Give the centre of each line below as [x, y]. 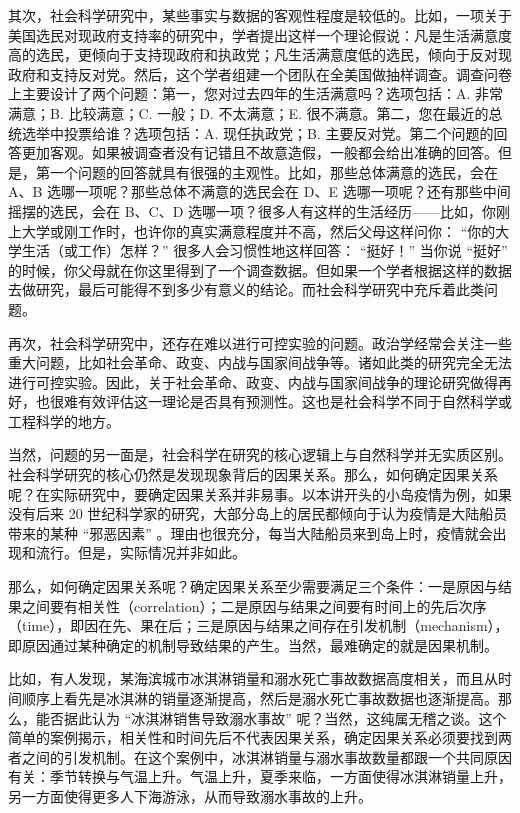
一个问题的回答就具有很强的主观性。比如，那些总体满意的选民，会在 [273, 171]
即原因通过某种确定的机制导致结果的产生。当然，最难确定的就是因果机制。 [253, 644]
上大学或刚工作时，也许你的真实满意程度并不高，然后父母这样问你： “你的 [252, 230]
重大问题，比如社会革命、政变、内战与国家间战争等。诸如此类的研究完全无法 [260, 362]
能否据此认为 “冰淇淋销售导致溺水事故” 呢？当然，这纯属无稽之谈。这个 [271, 717]
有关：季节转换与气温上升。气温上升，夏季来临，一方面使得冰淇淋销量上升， [260, 776]
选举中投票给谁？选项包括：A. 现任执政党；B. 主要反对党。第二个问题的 [257, 132]
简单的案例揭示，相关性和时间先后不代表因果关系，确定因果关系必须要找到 [253, 737]
